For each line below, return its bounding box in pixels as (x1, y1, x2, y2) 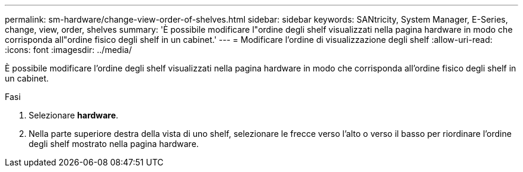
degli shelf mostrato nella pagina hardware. (29, 139, 199, 149)
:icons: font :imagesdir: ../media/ (5, 45, 132, 55)
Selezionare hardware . (29, 110, 119, 120)
